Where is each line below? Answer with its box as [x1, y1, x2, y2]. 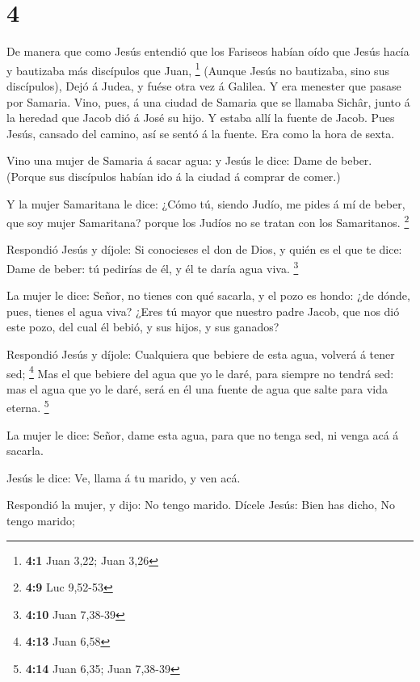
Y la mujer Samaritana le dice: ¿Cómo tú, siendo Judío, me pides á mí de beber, [6, 195, 405, 212]
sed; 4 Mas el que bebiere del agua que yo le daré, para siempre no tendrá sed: [6, 362, 394, 381]
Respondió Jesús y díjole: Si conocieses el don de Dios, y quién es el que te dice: [6, 241, 402, 258]
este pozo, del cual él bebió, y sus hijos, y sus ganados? [6, 318, 279, 335]
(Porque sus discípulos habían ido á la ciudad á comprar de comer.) [6, 167, 341, 184]
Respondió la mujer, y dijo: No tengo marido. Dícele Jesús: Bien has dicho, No [6, 496, 396, 513]
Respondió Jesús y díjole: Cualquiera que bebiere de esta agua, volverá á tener [6, 346, 395, 362]
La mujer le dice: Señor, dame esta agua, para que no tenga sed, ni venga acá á [6, 426, 399, 443]
